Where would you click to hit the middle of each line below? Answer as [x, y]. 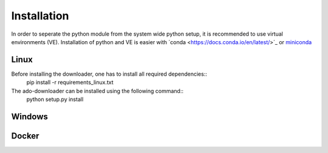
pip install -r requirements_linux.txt [70, 82]
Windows [29, 116]
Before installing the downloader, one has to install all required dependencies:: [109, 74]
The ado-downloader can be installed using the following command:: [97, 91]
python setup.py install [55, 99]
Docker [25, 136]
